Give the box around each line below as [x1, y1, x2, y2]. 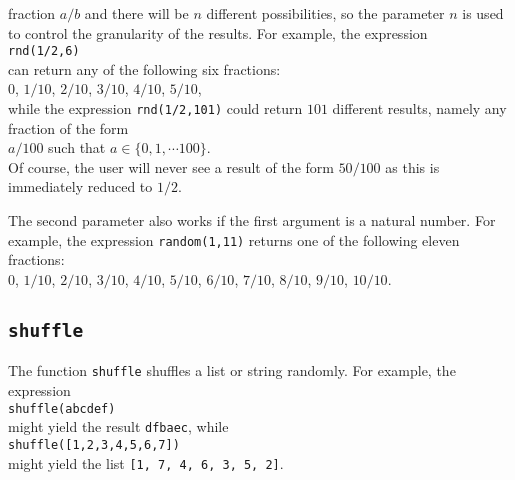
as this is [385, 156, 440, 177]
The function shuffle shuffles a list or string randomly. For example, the [8, 360, 456, 381]
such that [48, 137, 106, 158]
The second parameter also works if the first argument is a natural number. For [8, 210, 496, 231]
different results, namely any [332, 98, 507, 119]
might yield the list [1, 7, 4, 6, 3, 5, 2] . [8, 452, 284, 473]
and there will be [84, 3, 189, 23]
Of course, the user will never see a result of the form [8, 156, 334, 177]
